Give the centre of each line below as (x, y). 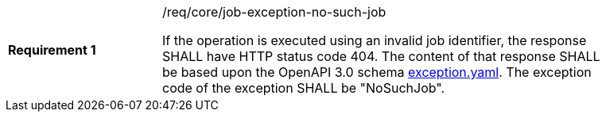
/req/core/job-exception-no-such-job (274, 12)
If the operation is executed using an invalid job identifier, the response (375, 40)
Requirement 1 (52, 50)
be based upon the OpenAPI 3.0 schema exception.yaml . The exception (377, 72)
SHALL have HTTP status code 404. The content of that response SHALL (381, 56)
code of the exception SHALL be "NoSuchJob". (304, 88)
